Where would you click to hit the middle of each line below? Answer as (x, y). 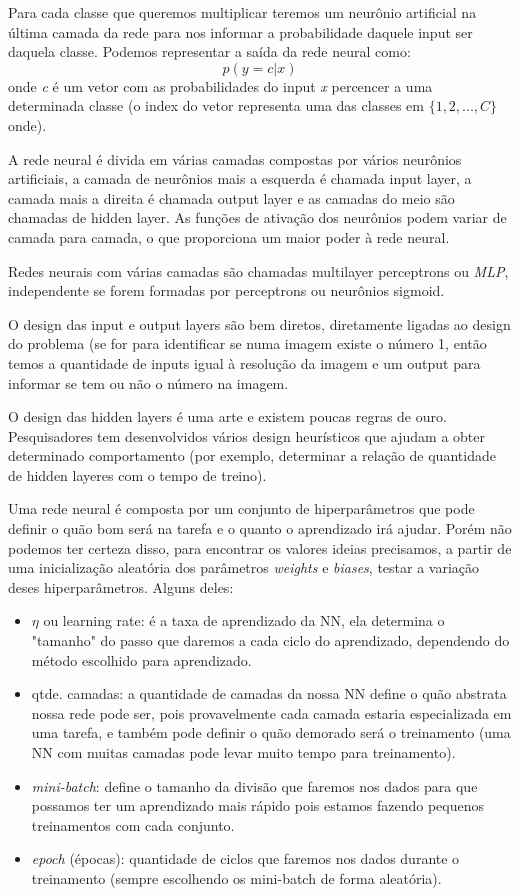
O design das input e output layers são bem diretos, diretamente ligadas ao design (259, 323)
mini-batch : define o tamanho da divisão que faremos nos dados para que (254, 785)
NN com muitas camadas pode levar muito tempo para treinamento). (243, 752)
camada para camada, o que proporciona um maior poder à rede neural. (229, 236)
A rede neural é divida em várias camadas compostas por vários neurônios (235, 158)
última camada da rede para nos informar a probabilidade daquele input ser (240, 31)
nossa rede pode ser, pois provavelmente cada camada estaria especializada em (271, 712)
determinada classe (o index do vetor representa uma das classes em (216, 105)
